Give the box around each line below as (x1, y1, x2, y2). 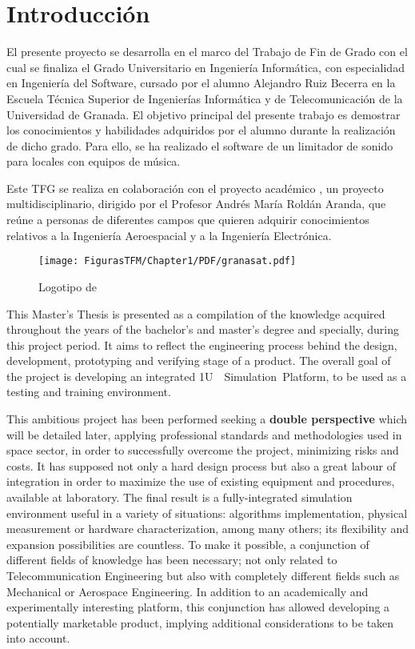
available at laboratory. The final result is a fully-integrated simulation (6, 489, 353, 506)
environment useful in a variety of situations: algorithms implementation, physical (6, 504, 408, 521)
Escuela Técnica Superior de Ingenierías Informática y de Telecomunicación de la (6, 90, 403, 106)
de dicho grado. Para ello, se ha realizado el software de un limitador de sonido (6, 137, 393, 154)
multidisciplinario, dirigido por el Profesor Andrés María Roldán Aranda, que (6, 195, 386, 212)
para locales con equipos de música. (6, 153, 181, 170)
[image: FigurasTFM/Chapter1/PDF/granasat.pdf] (38, 255, 297, 267)
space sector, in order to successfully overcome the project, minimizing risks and (6, 442, 399, 459)
